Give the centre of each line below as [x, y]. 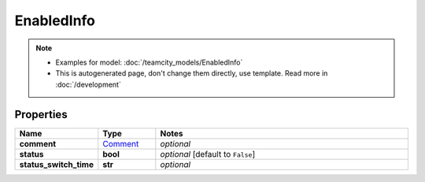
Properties [41, 114]
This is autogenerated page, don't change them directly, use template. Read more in [192, 73]
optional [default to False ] [208, 154]
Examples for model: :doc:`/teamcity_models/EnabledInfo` [149, 62]
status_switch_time [57, 164]
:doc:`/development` [88, 84]
